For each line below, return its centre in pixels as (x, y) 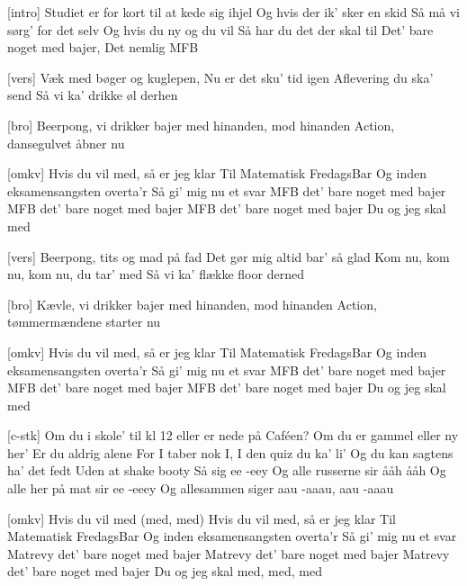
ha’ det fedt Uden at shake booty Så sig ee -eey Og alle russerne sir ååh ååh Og (227, 470)
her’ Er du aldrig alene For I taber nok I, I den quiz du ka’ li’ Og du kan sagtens (230, 452)
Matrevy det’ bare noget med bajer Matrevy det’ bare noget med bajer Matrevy (229, 553)
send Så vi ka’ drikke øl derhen (93, 95)
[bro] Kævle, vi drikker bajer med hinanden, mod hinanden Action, (192, 304)
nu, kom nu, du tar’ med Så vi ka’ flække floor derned (156, 274)
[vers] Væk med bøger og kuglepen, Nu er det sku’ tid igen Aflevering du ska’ (220, 77)
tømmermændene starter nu (84, 322)
